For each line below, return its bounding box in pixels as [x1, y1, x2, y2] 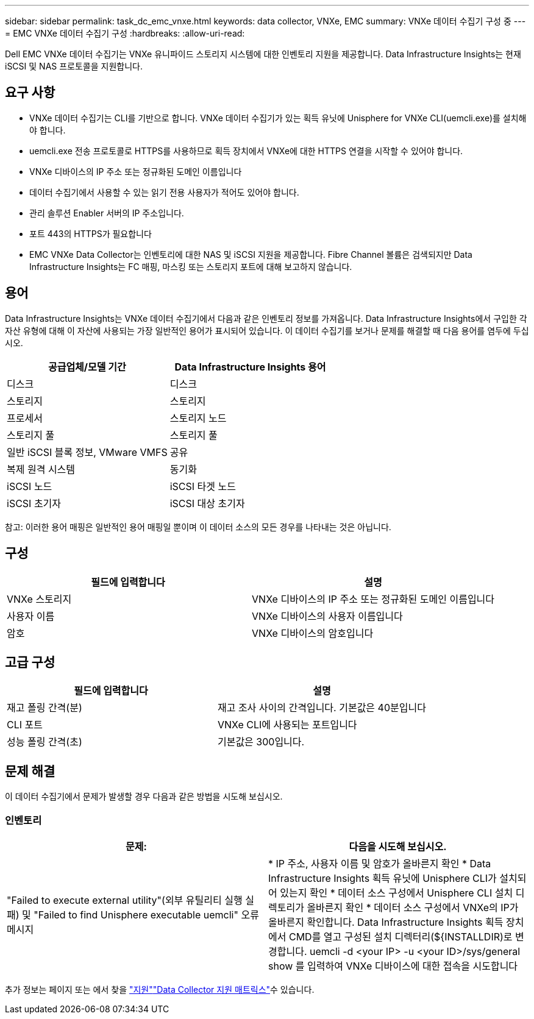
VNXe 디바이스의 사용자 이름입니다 [252, 609, 403, 622]
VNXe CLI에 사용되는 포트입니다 [217, 719, 357, 731]
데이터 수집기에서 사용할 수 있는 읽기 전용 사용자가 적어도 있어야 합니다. [29, 186, 299, 197]
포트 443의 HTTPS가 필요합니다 [29, 228, 152, 239]
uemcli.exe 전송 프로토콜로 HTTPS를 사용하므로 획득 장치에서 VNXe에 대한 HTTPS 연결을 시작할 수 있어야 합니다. [29, 145, 463, 156]
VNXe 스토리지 [7, 592, 72, 605]
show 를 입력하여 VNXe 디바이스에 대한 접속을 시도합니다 [268, 959, 518, 972]
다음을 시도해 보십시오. [349, 840, 447, 853]
